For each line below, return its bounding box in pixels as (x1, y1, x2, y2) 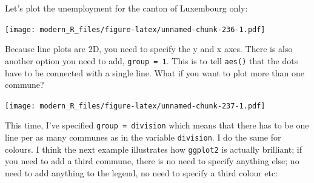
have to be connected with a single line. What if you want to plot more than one (5, 66, 304, 79)
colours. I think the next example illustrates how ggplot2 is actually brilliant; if (5, 142, 302, 155)
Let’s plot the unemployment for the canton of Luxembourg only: (5, 2, 248, 14)
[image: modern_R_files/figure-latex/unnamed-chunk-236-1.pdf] (5, 25, 266, 34)
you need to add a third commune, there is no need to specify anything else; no (5, 155, 299, 167)
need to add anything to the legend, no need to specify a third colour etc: (5, 166, 278, 179)
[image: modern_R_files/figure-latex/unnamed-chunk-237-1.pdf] (5, 101, 266, 110)
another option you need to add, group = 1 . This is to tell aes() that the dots (5, 54, 298, 67)
